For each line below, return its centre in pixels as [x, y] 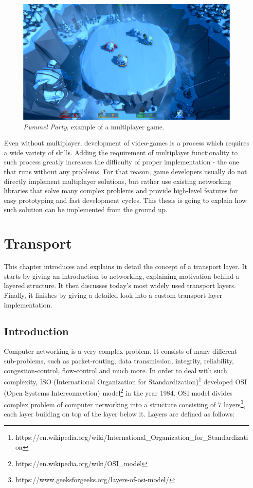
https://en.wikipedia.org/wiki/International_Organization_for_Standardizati [132, 437]
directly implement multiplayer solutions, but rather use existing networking [118, 181]
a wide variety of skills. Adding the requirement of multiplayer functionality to [121, 152]
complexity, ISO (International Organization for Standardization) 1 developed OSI [126, 381]
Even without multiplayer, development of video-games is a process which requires [126, 143]
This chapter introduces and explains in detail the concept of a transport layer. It [126, 266]
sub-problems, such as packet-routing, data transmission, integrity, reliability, [119, 360]
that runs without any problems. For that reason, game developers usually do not [126, 172]
